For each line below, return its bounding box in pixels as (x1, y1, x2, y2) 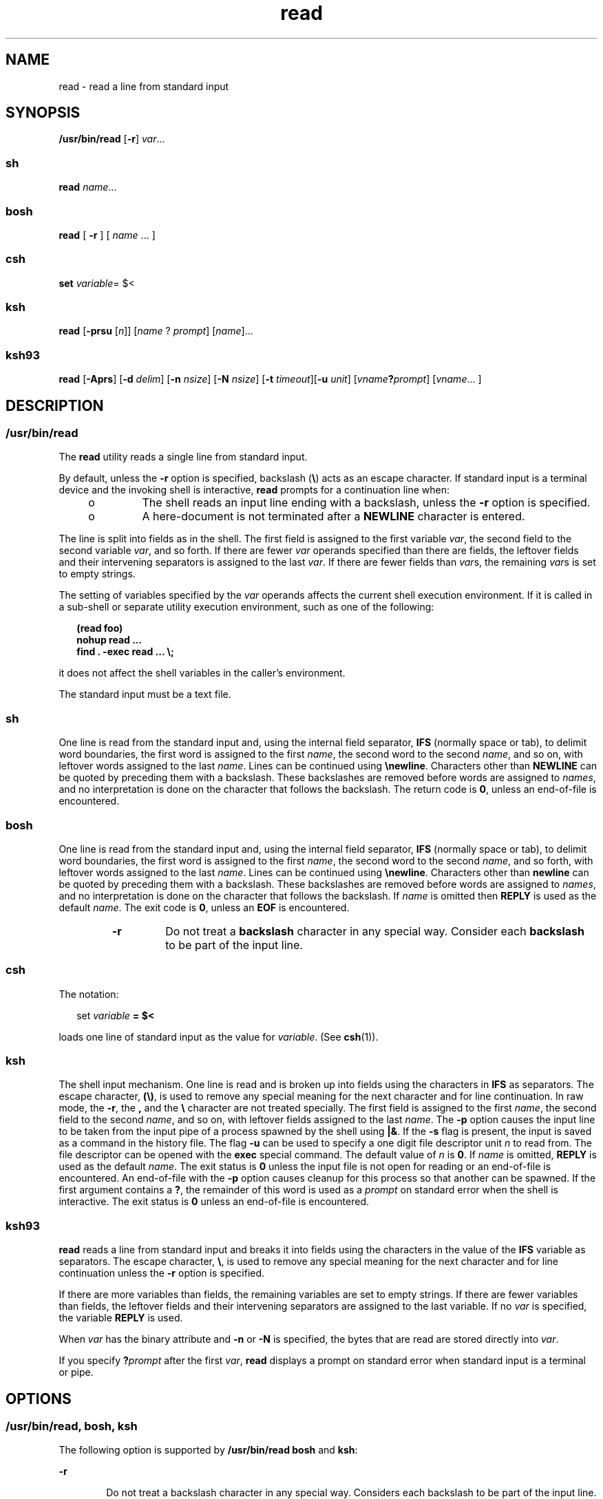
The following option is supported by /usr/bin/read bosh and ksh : (59, 1444, 358, 1456)
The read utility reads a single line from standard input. (59, 451, 308, 463)
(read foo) (76, 622, 123, 635)
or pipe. (59, 1366, 94, 1379)
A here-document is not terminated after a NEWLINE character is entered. (142, 509, 525, 524)
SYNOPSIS (6, 104, 81, 122)
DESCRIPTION (6, 396, 104, 414)
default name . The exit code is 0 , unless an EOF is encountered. (59, 901, 350, 913)
